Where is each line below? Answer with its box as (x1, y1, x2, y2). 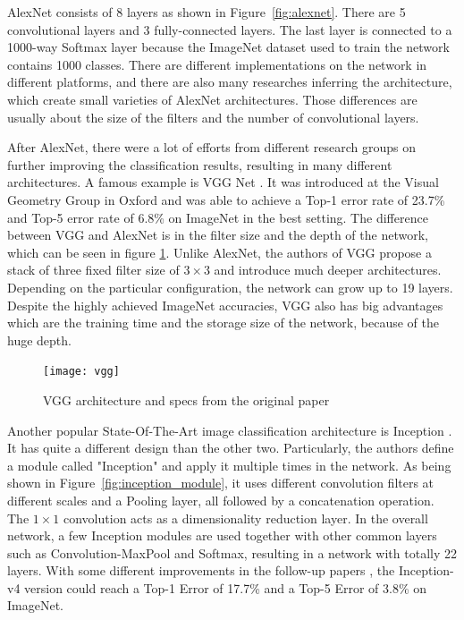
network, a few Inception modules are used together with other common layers (7, 526, 437, 545)
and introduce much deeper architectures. (214, 260, 442, 279)
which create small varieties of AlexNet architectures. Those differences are (7, 89, 418, 108)
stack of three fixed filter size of (7, 260, 180, 279)
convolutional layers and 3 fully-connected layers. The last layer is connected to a (7, 20, 452, 38)
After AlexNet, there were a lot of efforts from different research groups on (7, 138, 417, 157)
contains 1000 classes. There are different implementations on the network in (7, 55, 427, 73)
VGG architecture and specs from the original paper (43, 390, 330, 409)
